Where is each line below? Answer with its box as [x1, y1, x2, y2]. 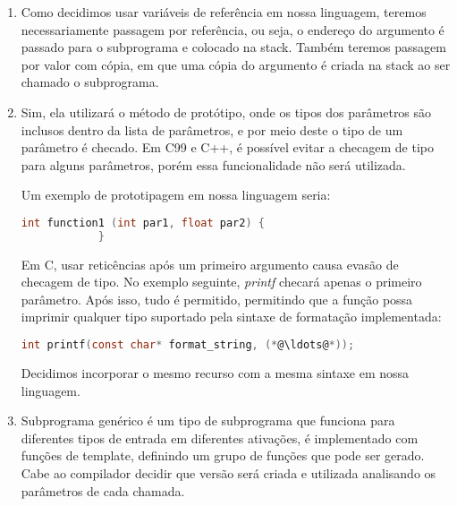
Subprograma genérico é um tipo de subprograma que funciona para [21, 411, 395, 430]
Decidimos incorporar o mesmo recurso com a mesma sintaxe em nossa [21, 363, 410, 382]
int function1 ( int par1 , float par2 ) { [21, 216, 265, 229]
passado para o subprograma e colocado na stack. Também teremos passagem [21, 38, 446, 56]
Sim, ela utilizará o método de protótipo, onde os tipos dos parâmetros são [21, 102, 432, 121]
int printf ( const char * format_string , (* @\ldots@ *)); [21, 339, 355, 352]
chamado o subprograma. [21, 73, 159, 91]
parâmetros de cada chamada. [21, 481, 185, 500]
